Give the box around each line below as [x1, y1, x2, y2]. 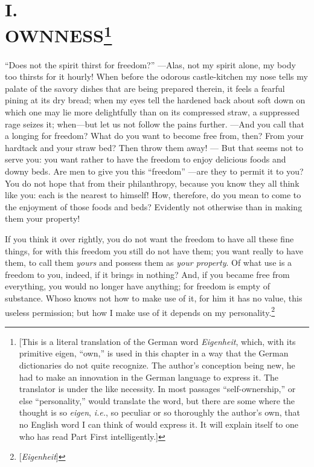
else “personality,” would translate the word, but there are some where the [19, 394, 295, 407]
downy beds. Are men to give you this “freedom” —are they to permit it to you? [5, 164, 304, 177]
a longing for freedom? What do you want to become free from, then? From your [5, 129, 304, 142]
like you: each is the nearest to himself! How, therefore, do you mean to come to [5, 188, 301, 201]
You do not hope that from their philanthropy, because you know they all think [5, 176, 300, 189]
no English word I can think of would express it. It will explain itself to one [19, 417, 299, 430]
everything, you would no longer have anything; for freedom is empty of [5, 280, 270, 292]
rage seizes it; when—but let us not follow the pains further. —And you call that [5, 117, 304, 130]
